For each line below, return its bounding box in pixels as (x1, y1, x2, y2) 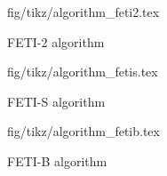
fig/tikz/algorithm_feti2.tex (7, 3, 160, 20)
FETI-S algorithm (7, 92, 106, 110)
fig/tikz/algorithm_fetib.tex (7, 122, 160, 140)
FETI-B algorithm (7, 151, 107, 170)
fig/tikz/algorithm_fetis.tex (7, 62, 158, 81)
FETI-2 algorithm (7, 32, 105, 51)
